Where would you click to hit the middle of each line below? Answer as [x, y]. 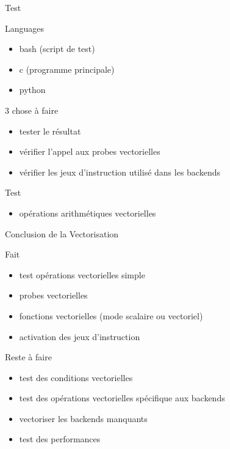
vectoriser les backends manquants [83, 418]
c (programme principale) [67, 69]
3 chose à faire [32, 110]
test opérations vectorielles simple [82, 274]
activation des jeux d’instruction [80, 336]
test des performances [60, 439]
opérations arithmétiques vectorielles [88, 213]
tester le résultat [50, 131]
